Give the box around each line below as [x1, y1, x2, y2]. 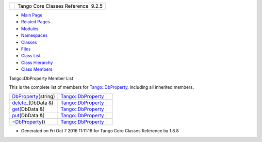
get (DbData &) [12, 106, 45, 112]
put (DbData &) [12, 112, 45, 119]
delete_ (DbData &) [12, 99, 54, 106]
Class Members [21, 66, 53, 72]
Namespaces [21, 32, 48, 38]
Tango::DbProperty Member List [9, 75, 74, 81]
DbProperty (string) [12, 93, 55, 100]
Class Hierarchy [21, 60, 53, 65]
